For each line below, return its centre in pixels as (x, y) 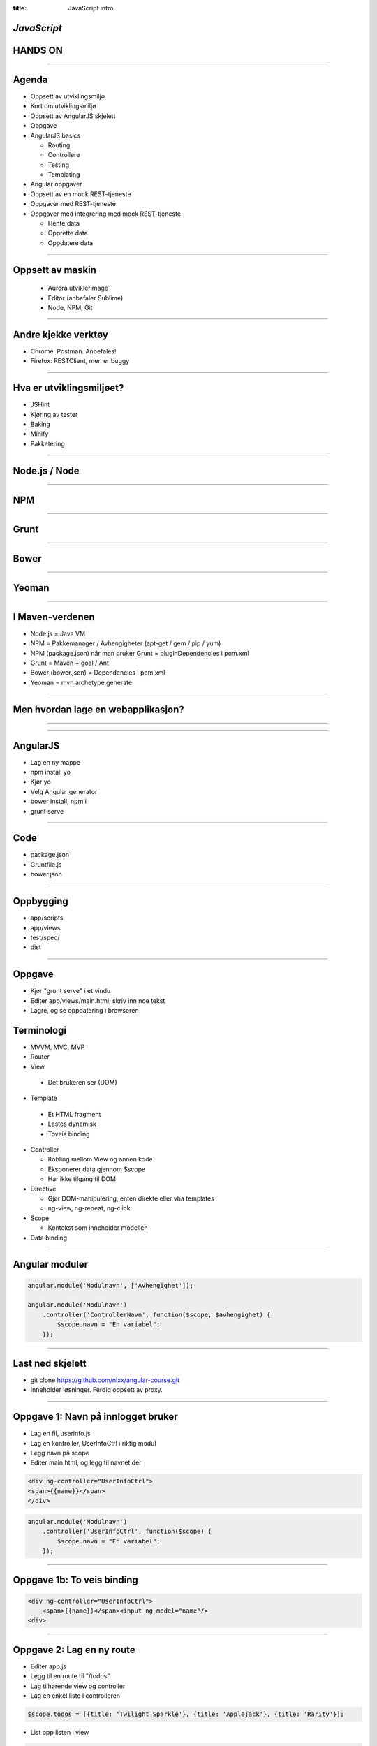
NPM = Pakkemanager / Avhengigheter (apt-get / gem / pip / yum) (126, 643)
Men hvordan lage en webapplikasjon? (98, 709)
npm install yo (51, 772)
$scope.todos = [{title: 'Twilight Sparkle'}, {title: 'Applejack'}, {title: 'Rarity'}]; (186, 1714)
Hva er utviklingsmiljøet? (68, 388)
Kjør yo (41, 782)
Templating (64, 175)
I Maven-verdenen (54, 617)
